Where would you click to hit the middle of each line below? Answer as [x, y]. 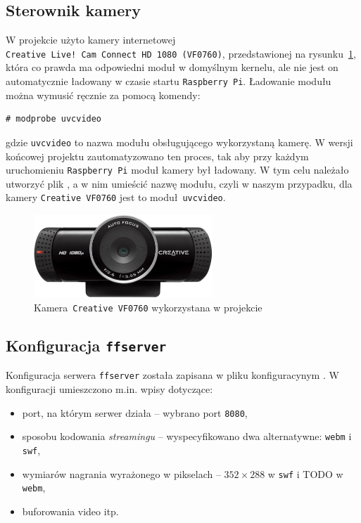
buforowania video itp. [70, 511]
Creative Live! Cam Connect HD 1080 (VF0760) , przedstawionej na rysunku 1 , [181, 53]
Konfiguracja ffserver [86, 346]
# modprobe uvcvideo [54, 119]
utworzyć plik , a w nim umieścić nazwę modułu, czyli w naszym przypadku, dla [179, 183]
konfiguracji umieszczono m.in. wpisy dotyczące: [109, 389]
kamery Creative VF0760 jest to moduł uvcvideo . [116, 197]
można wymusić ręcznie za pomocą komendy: [103, 95]
